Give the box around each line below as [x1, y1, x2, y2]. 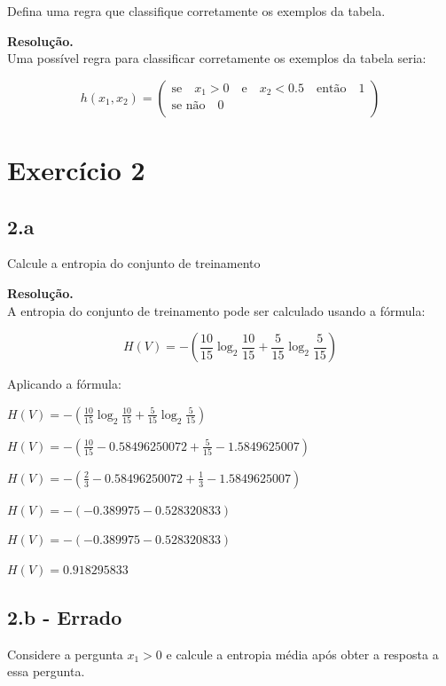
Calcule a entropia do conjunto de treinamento [7, 254, 261, 272]
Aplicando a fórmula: [7, 375, 121, 393]
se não [171, 99, 206, 113]
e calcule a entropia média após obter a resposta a [166, 644, 439, 663]
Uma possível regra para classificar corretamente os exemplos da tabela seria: [7, 49, 426, 67]
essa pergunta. [7, 662, 85, 681]
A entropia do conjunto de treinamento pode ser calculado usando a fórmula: [7, 301, 426, 319]
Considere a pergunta [7, 644, 123, 663]
